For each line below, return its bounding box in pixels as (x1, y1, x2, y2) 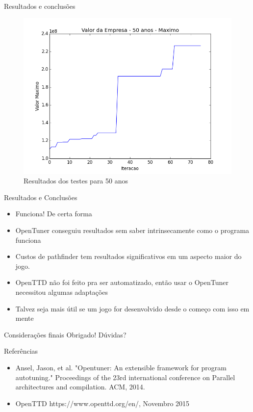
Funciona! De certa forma (15, 208, 92, 219)
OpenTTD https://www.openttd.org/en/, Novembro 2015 (15, 398, 190, 408)
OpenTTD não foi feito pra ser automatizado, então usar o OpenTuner (15, 277, 228, 287)
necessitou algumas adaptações (15, 286, 108, 297)
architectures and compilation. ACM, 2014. (15, 382, 145, 392)
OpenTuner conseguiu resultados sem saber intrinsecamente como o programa (15, 225, 250, 235)
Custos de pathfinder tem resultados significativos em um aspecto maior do (15, 251, 242, 261)
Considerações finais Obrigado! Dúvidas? (4, 329, 126, 339)
